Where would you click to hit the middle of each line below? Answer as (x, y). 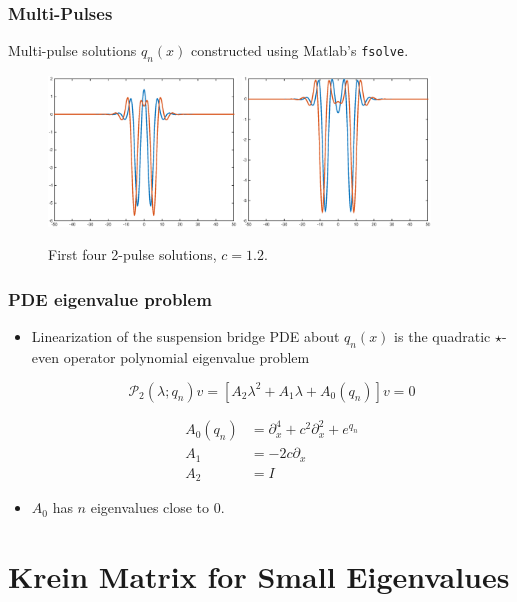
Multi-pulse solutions (72, 50)
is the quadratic (442, 336)
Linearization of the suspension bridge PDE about (185, 336)
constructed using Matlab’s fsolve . (299, 50)
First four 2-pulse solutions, (132, 254)
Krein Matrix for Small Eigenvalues (259, 575)
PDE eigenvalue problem (110, 298)
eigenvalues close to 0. (157, 507)
